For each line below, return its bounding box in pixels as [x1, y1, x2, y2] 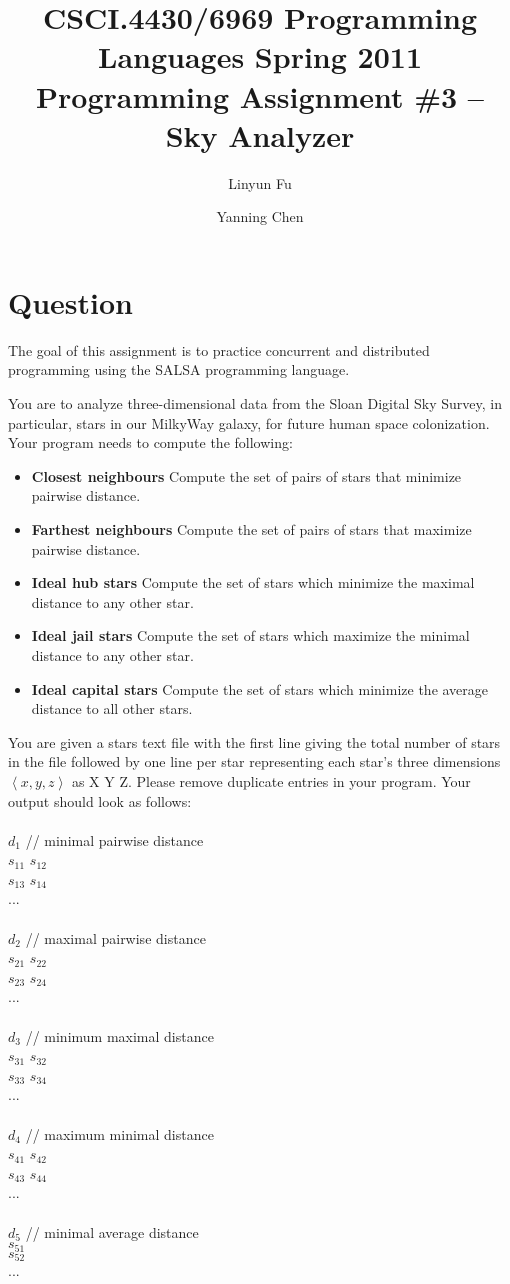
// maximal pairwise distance [25, 927, 206, 948]
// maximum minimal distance [25, 1123, 214, 1144]
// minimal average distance [25, 1221, 199, 1242]
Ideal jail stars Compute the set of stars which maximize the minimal [31, 625, 470, 646]
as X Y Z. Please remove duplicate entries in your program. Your [71, 770, 471, 791]
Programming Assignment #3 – [36, 75, 484, 116]
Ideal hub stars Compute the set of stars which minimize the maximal [31, 572, 475, 593]
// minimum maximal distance [25, 1025, 214, 1046]
